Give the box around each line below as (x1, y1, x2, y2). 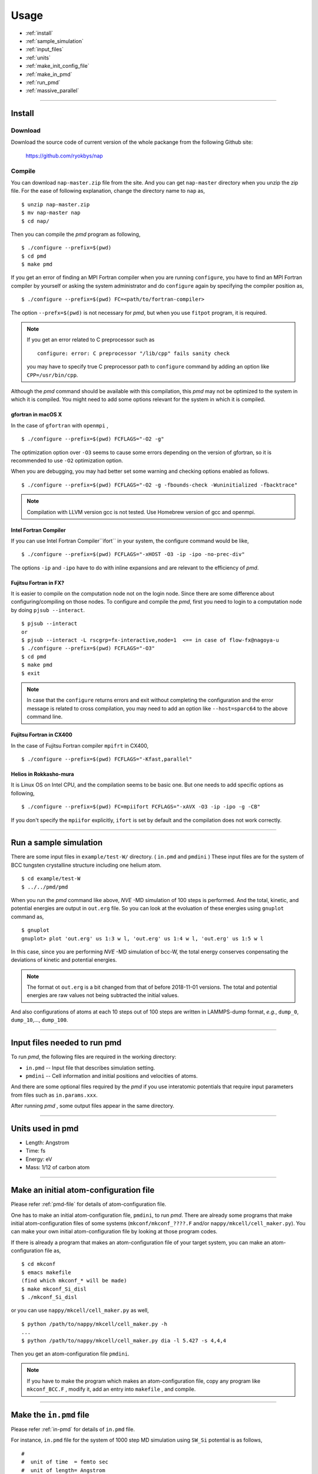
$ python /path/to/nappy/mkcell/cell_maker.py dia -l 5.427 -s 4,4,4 (21, 1337, 227, 1344)
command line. (26, 713, 63, 720)
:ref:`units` (25, 54, 51, 61)
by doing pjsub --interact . (11, 606, 85, 613)
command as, (11, 913, 44, 920)
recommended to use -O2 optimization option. (11, 457, 123, 464)
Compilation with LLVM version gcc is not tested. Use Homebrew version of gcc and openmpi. (26, 508, 256, 515)
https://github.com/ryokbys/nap (25, 152, 103, 159)
